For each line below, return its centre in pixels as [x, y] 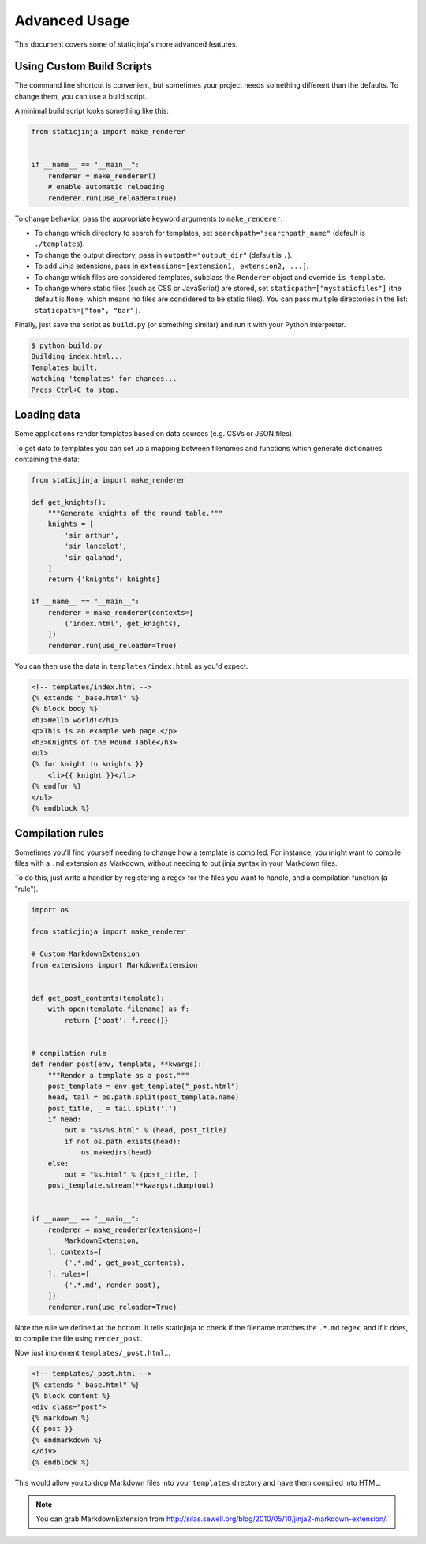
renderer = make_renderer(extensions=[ [125, 1229]
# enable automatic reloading [106, 187]
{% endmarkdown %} [67, 1440]
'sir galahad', [94, 557]
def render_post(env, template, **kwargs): [117, 1064]
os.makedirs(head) [117, 1152]
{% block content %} [71, 1396]
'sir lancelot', [96, 546]
